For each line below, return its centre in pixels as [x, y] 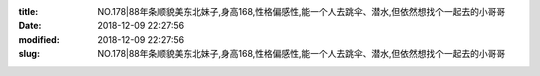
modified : [39, 39]
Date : [30, 26]
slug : [29, 54]
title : [28, 11]
